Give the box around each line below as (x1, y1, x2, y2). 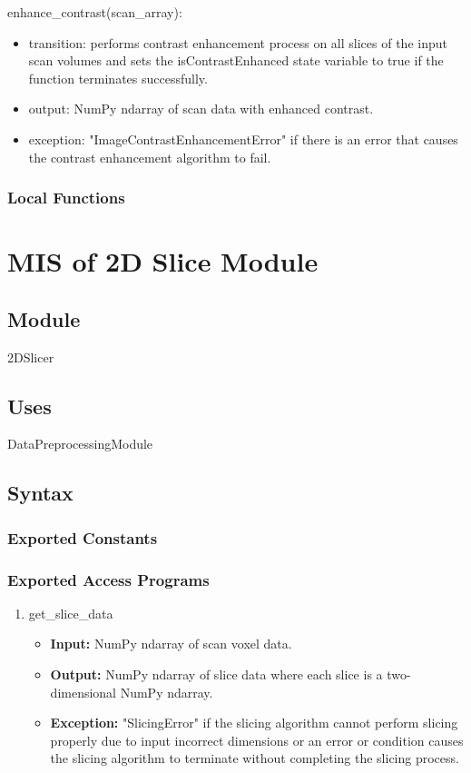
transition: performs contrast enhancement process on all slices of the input (28, 33, 447, 52)
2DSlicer (7, 347, 54, 366)
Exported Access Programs (7, 568, 210, 590)
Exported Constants (7, 526, 158, 549)
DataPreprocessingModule (7, 434, 153, 453)
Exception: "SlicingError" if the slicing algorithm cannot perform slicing (50, 713, 458, 732)
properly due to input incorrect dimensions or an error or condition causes (50, 730, 464, 749)
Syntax (7, 479, 74, 507)
